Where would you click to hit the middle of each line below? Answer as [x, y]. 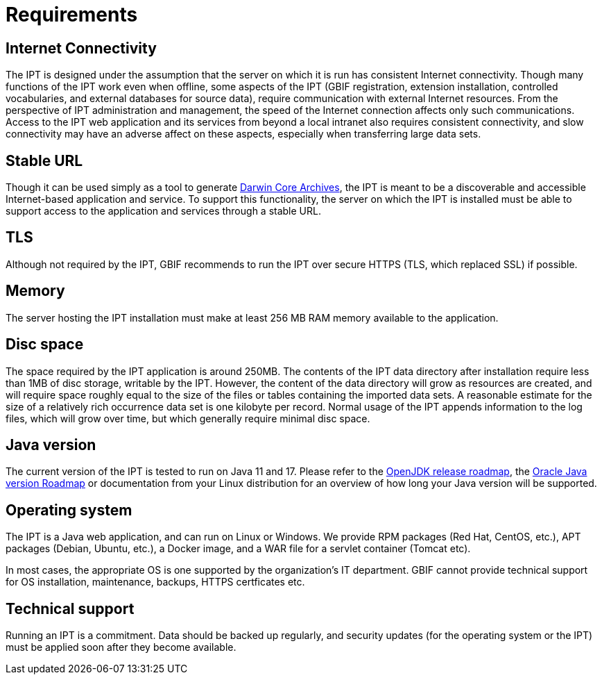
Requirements [72, 15]
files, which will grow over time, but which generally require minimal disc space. [188, 418]
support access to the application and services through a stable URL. [163, 211]
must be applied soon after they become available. [121, 647]
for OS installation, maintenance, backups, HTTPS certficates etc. [155, 582]
